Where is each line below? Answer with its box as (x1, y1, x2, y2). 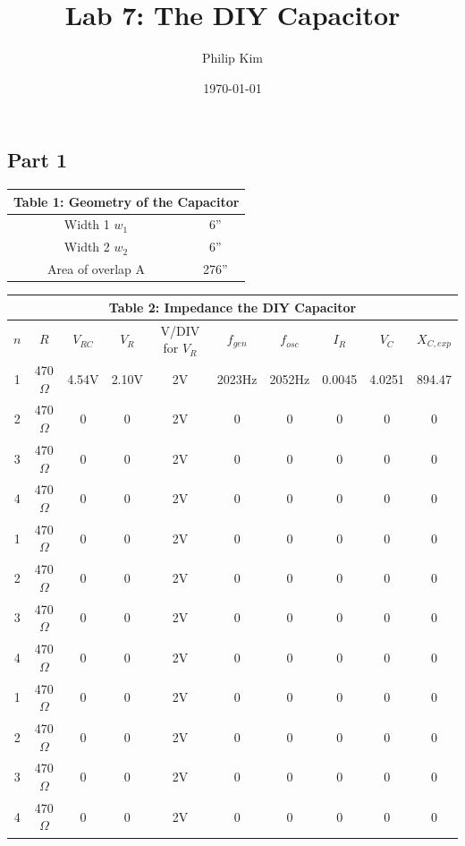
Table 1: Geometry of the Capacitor (13, 192, 240, 210)
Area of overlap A (47, 260, 145, 278)
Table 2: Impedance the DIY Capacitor (108, 297, 357, 316)
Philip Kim (202, 48, 263, 67)
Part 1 (7, 146, 68, 174)
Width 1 (63, 215, 110, 234)
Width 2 (63, 237, 110, 256)
